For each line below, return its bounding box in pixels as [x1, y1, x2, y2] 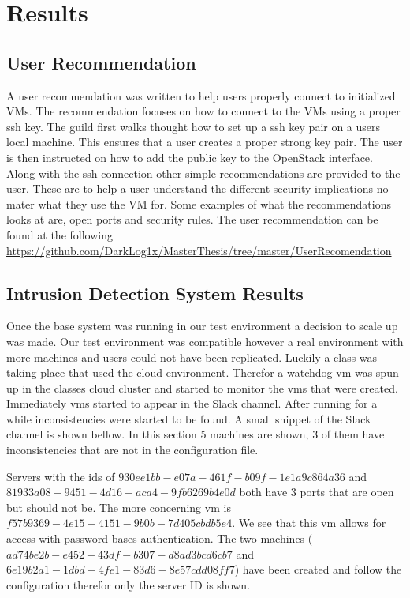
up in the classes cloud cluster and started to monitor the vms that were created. [6, 379, 398, 396]
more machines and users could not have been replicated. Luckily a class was [6, 348, 378, 365]
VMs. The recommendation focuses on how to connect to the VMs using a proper [6, 103, 401, 119]
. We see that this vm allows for [232, 514, 386, 531]
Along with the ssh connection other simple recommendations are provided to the [6, 164, 401, 181]
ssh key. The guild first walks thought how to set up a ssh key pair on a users [6, 118, 381, 134]
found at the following [6, 226, 113, 243]
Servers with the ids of [6, 468, 115, 484]
